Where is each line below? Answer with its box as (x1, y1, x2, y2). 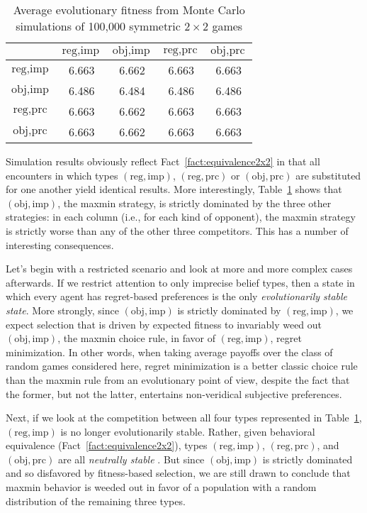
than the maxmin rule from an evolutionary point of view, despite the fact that (6, 372, 350, 387)
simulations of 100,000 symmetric (16, 18, 181, 34)
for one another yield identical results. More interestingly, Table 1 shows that (6, 182, 342, 197)
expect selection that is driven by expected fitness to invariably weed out (6, 316, 322, 331)
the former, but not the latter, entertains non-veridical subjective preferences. (6, 386, 342, 401)
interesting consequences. (6, 237, 114, 252)
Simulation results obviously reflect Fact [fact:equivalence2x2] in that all (6, 154, 320, 168)
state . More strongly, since (6, 302, 119, 317)
